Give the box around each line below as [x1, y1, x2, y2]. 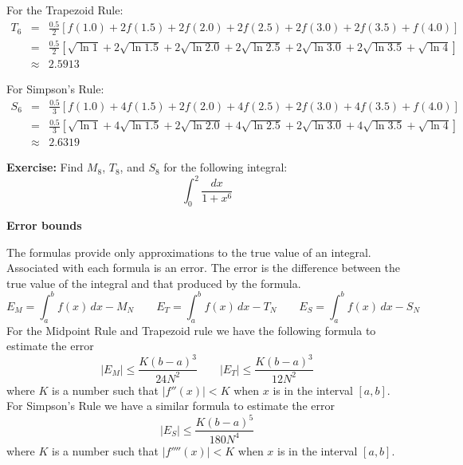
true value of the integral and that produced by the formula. [6, 274, 301, 291]
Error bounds [6, 216, 82, 233]
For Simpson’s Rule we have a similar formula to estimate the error [6, 397, 335, 414]
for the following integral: [163, 159, 288, 175]
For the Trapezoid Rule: [6, 2, 124, 18]
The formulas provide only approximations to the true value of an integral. [6, 243, 371, 260]
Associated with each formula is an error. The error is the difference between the [6, 259, 401, 276]
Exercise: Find [6, 159, 84, 175]
